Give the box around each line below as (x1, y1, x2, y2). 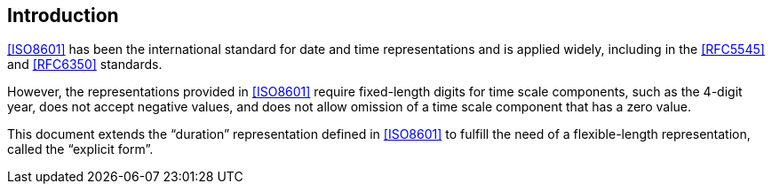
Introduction (7, 4, 119, 27)
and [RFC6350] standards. (7, 57, 163, 73)
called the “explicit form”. (7, 141, 154, 157)
